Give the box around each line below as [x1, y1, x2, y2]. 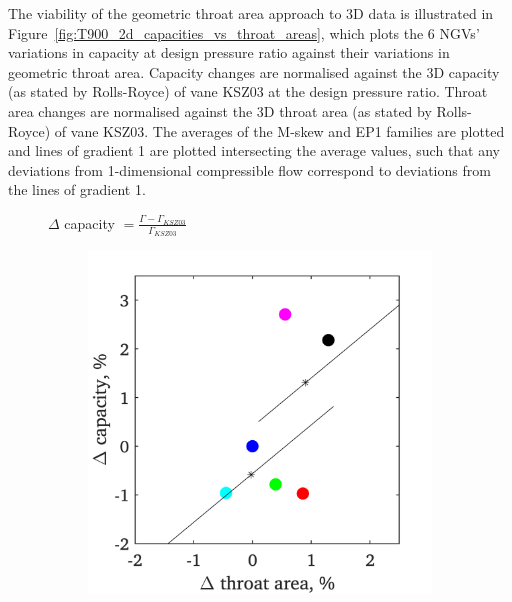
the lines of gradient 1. [8, 179, 146, 200]
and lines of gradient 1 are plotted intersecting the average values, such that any [8, 140, 500, 161]
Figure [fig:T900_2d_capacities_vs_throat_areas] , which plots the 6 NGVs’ [8, 22, 480, 43]
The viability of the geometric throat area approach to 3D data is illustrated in [8, 3, 494, 23]
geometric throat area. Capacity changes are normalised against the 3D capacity [8, 61, 500, 82]
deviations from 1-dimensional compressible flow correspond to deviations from [8, 159, 491, 180]
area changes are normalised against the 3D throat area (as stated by [8, 100, 432, 121]
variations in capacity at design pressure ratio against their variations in [8, 42, 450, 63]
